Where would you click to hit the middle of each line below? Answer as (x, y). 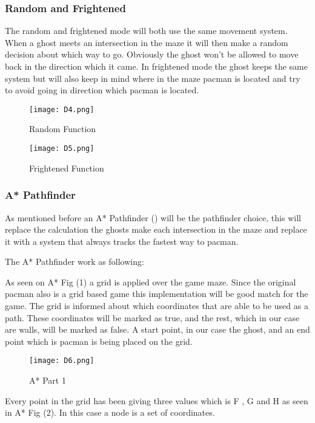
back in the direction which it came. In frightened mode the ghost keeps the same (156, 66)
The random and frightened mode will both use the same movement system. (146, 31)
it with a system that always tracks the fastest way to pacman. (122, 241)
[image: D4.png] (62, 109)
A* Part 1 (48, 380)
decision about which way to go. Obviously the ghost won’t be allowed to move (152, 54)
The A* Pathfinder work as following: (75, 261)
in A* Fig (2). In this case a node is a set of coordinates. (110, 412)
